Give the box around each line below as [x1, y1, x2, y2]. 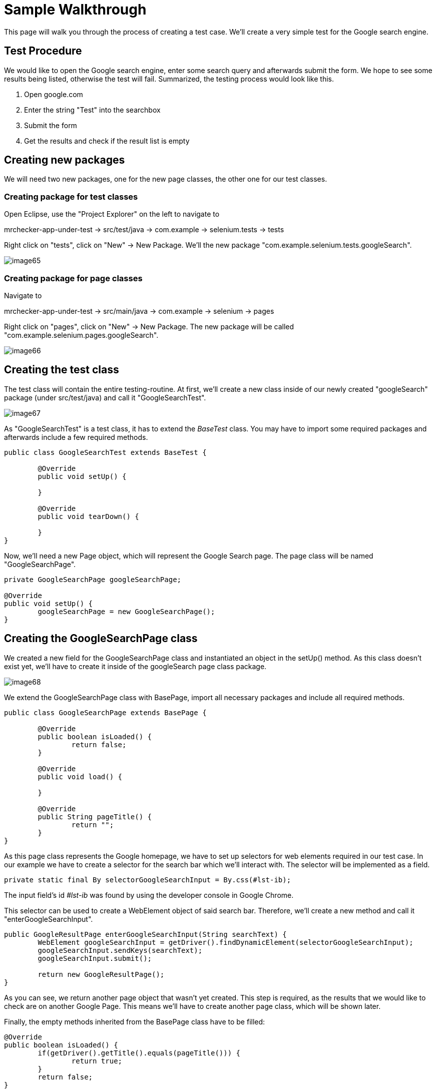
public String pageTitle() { [38, 812, 152, 821]
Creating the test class [4, 363, 119, 376]
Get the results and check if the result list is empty [24, 136, 190, 145]
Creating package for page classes [4, 273, 143, 283]
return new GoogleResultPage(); [38, 970, 165, 978]
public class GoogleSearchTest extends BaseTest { [4, 448, 207, 456]
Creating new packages [4, 154, 125, 167]
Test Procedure [4, 45, 82, 58]
